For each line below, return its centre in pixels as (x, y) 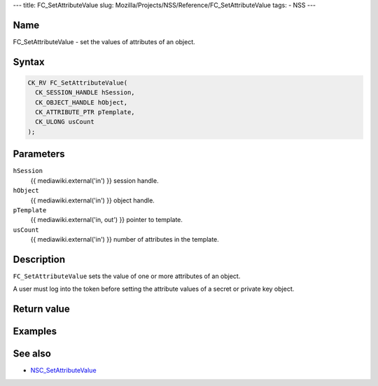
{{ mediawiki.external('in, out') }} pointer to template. (107, 220)
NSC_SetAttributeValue (64, 371)
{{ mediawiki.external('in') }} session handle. (94, 180)
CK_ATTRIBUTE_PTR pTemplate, (85, 112)
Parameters (39, 154)
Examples (35, 332)
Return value (41, 309)
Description (39, 259)
